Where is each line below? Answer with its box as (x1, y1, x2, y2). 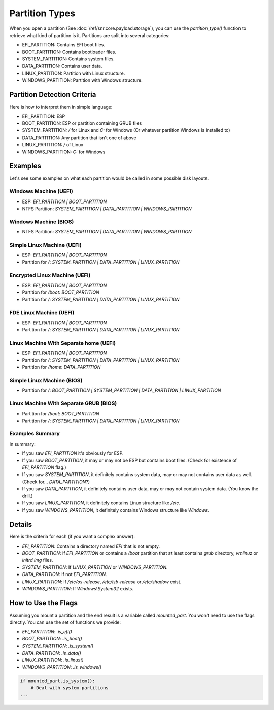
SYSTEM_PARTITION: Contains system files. (22, 56, 115, 62)
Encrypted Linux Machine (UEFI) (9, 272, 91, 279)
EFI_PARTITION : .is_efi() (22, 628, 72, 634)
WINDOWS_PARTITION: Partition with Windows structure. (22, 77, 143, 83)
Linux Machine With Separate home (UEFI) (9, 339, 116, 346)
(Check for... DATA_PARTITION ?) (22, 479, 90, 485)
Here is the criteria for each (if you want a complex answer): (9, 533, 135, 540)
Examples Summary (9, 430, 60, 437)
